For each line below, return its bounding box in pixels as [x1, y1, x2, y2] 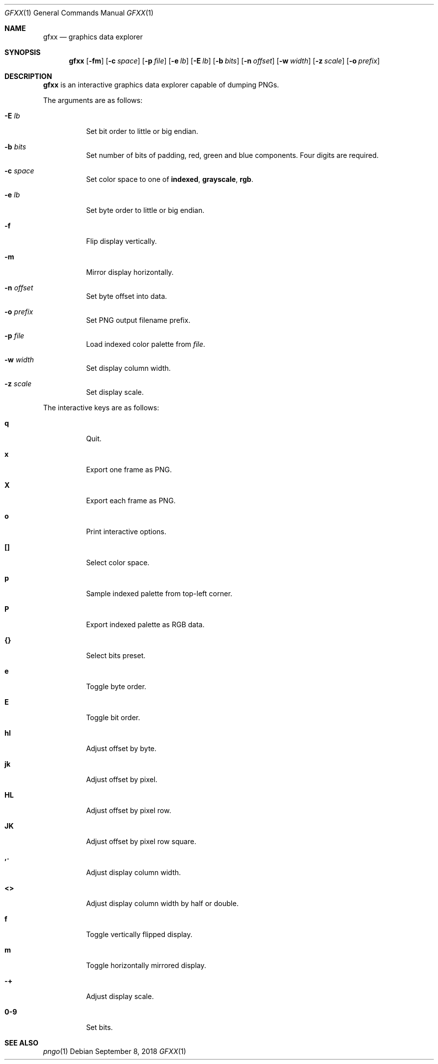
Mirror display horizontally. [86, 268, 174, 276]
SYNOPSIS [4, 48, 41, 56]
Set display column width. [86, 364, 171, 372]
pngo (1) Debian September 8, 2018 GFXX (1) [43, 1047, 186, 1056]
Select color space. [86, 558, 150, 567]
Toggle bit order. [86, 713, 140, 722]
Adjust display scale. [86, 992, 154, 1001]
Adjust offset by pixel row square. [86, 837, 196, 846]
